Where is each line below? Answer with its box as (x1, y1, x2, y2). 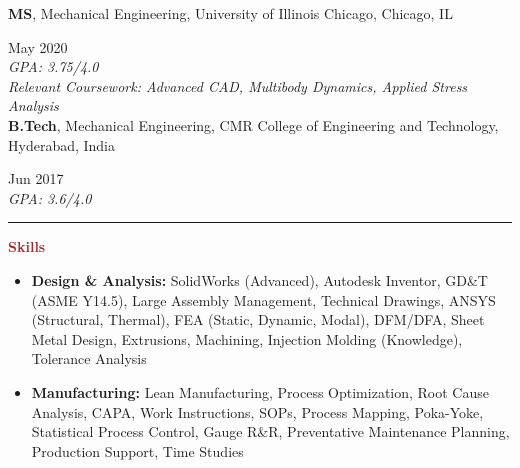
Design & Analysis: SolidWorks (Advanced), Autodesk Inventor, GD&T (31, 269, 488, 290)
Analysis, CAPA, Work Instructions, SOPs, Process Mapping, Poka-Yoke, (31, 401, 484, 422)
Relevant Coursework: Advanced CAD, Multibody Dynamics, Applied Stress (8, 75, 468, 96)
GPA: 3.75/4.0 (8, 56, 99, 77)
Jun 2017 (8, 168, 64, 189)
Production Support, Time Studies (31, 440, 244, 461)
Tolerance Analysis (31, 348, 147, 369)
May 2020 (8, 36, 68, 57)
